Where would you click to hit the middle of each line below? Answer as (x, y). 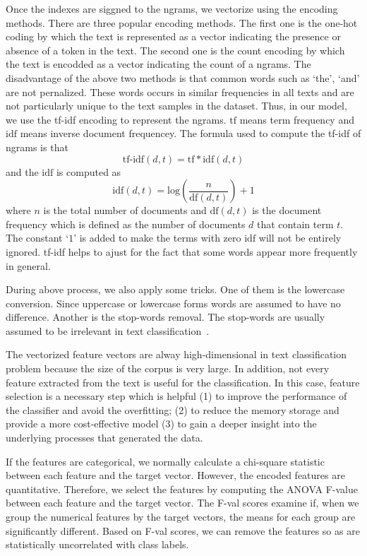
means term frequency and (297, 119)
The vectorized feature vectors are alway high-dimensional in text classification (176, 354)
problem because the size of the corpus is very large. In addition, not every (168, 368)
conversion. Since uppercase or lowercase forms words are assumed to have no (173, 303)
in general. (28, 265)
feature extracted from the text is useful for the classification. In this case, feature (183, 382)
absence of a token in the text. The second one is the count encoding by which (175, 50)
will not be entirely (300, 238)
